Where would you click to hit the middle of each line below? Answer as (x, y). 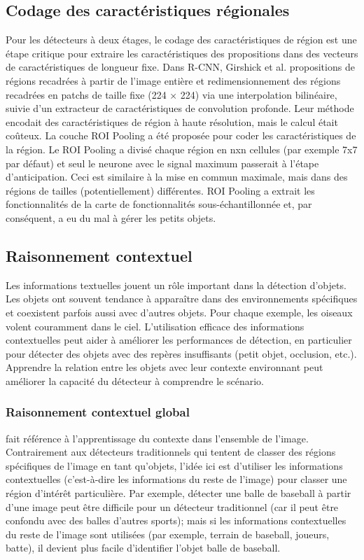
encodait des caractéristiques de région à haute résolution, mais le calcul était (172, 121)
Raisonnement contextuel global (98, 412)
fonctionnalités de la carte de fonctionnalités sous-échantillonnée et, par (159, 204)
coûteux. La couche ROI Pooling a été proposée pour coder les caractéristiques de (181, 135)
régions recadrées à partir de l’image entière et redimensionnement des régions (173, 80)
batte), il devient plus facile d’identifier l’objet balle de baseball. (143, 548)
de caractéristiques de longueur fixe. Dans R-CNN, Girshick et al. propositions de (180, 67)
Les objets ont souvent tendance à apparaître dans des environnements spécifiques (182, 299)
